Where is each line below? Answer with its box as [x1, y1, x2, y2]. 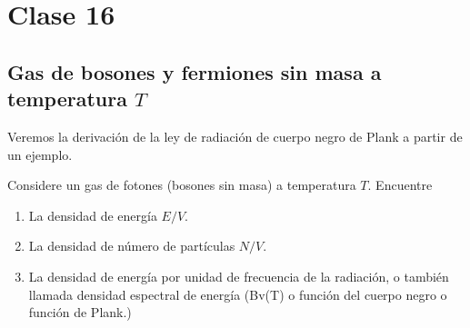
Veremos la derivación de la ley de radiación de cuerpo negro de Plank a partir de [7, 126, 463, 145]
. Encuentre [367, 175, 433, 194]
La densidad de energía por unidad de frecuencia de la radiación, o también [28, 266, 449, 285]
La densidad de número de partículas [28, 236, 235, 255]
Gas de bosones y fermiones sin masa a [7, 57, 382, 85]
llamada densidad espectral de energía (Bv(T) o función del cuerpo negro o [28, 284, 447, 303]
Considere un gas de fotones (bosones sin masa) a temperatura [7, 175, 356, 194]
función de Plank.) [28, 303, 132, 322]
